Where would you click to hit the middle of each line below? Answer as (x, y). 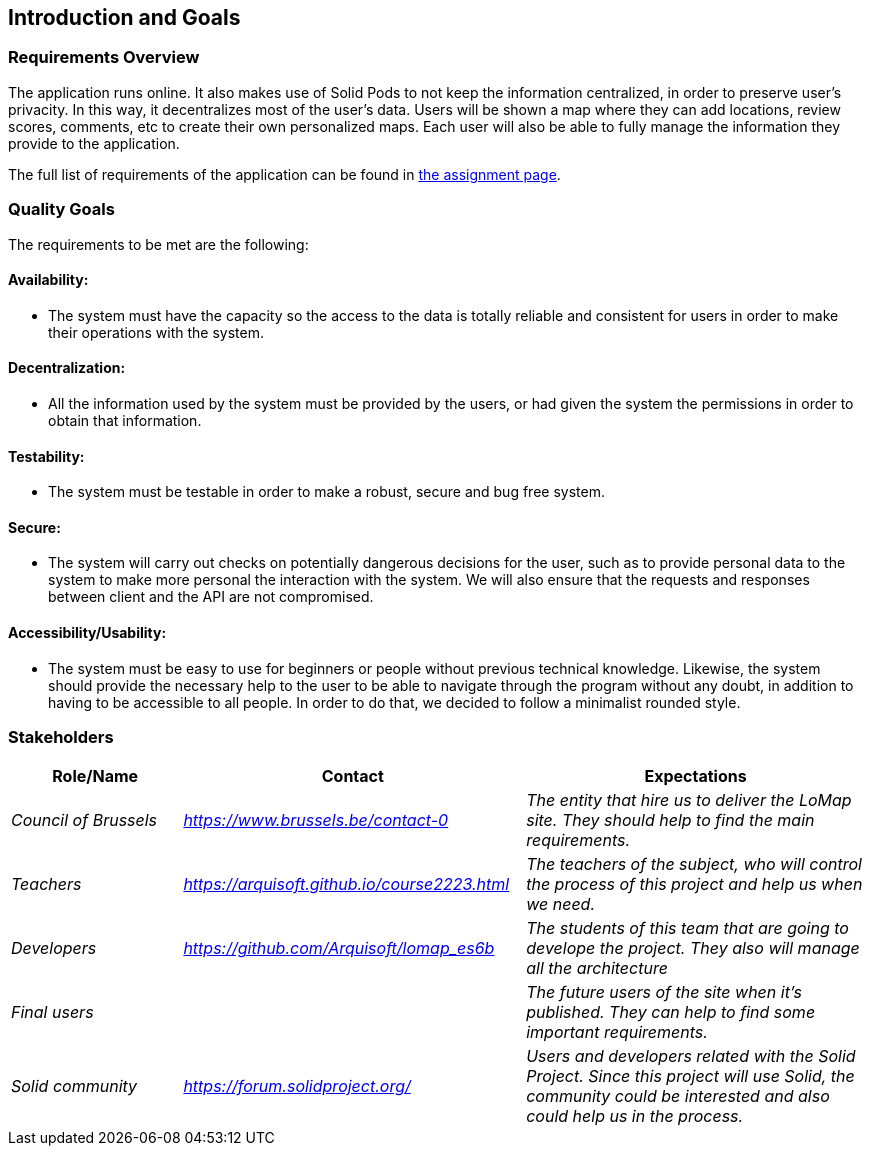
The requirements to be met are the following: (158, 244)
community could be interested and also (678, 1096)
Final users (52, 1012)
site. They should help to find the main (670, 820)
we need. (560, 904)
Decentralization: (67, 368)
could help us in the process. (635, 1116)
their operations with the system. (156, 332)
